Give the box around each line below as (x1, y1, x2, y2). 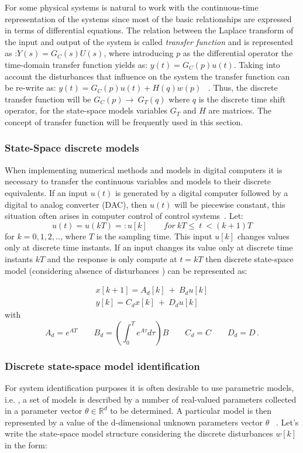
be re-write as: (5, 81, 56, 94)
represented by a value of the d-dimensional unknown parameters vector (5, 416, 263, 428)
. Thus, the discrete (208, 81, 278, 94)
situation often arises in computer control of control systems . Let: (5, 210, 243, 222)
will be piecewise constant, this (174, 198, 285, 210)
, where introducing (104, 47, 174, 59)
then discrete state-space (205, 252, 294, 265)
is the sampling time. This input (96, 229, 212, 242)
